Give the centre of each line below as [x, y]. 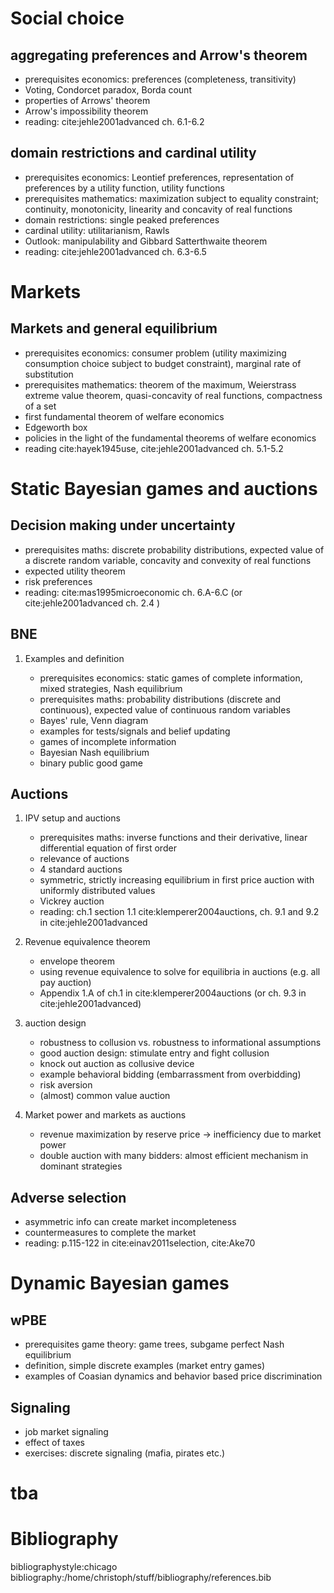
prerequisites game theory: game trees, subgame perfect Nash [154, 1344]
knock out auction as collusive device [117, 1064]
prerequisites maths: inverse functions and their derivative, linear [173, 838]
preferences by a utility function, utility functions [124, 188]
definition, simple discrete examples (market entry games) [145, 1366]
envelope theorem [77, 961]
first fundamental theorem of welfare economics [124, 416]
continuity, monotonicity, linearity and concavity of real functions [158, 209]
